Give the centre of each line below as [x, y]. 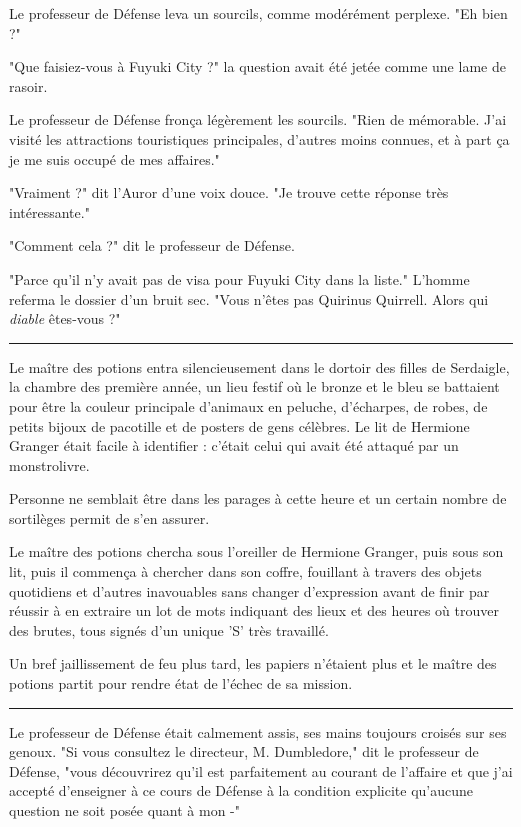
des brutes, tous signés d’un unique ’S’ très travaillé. [169, 629]
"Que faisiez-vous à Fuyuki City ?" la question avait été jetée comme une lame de [257, 66]
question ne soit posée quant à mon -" [124, 810]
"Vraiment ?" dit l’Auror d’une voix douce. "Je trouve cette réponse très [229, 192]
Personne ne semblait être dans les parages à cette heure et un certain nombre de [258, 498]
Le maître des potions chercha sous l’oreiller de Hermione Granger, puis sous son [256, 551]
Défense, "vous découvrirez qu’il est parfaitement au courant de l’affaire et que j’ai [261, 770]
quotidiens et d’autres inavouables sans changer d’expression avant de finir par [249, 590]
